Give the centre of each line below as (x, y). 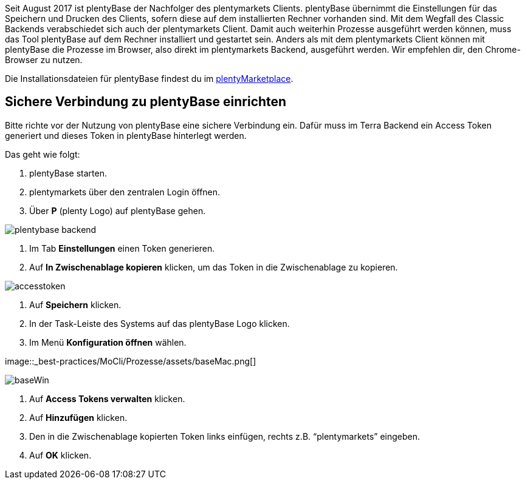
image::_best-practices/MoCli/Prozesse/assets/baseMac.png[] (131, 361)
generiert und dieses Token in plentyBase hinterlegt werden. (126, 135)
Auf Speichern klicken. (75, 304)
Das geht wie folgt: (43, 154)
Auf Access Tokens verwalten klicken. (107, 398)
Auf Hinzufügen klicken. (78, 417)
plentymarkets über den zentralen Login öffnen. (125, 192)
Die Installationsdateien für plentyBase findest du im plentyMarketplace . (149, 79)
